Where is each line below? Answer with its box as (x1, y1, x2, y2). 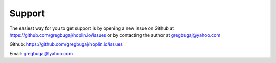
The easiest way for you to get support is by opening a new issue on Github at (9, 25, 174, 31)
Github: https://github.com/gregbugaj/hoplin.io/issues (9, 41, 123, 47)
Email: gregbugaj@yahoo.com (9, 50, 73, 56)
